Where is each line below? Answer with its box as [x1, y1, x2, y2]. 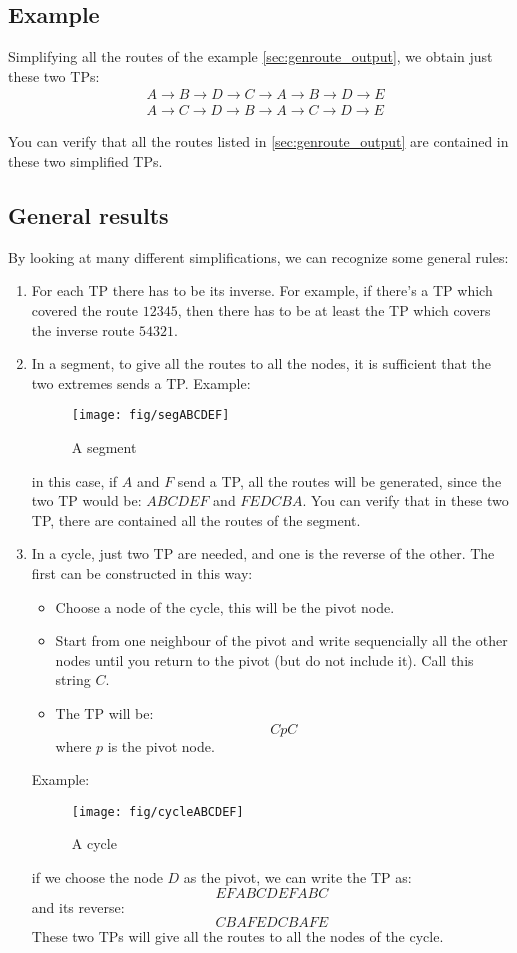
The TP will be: [55, 703, 154, 723]
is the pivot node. [107, 735, 215, 756]
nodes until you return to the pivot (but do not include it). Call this [55, 649, 474, 670]
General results [8, 200, 169, 231]
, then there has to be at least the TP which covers [177, 300, 491, 321]
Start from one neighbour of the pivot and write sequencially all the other [55, 630, 508, 651]
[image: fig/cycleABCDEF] [71, 804, 244, 819]
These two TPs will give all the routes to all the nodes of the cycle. [31, 926, 444, 947]
